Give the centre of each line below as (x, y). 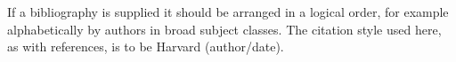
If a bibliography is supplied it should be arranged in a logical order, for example (228, 12)
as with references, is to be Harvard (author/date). (146, 46)
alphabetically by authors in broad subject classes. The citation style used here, (224, 29)
